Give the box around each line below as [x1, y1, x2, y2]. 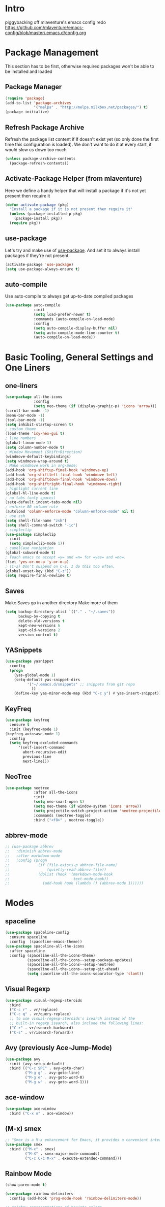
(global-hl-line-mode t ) [5, 490, 56, 495]
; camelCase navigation [5, 546, 54, 551]
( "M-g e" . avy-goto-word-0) [25, 1075, 84, 1080]
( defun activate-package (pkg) [5, 202, 69, 207]
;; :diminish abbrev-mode [5, 849, 63, 854]
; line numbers [5, 436, 36, 441]
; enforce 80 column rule [5, 504, 58, 510]
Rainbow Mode [5, 1170, 52, 1178]
